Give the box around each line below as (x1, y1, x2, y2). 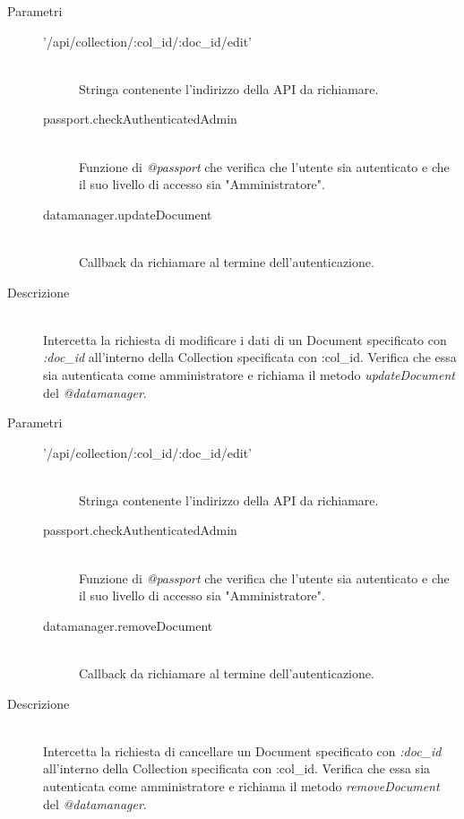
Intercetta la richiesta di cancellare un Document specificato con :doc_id (43, 741, 442, 760)
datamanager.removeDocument (43, 616, 213, 634)
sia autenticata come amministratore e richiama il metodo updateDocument (43, 365, 455, 384)
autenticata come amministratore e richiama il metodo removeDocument (43, 777, 440, 795)
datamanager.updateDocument (43, 204, 212, 223)
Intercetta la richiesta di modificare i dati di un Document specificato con (43, 330, 447, 349)
